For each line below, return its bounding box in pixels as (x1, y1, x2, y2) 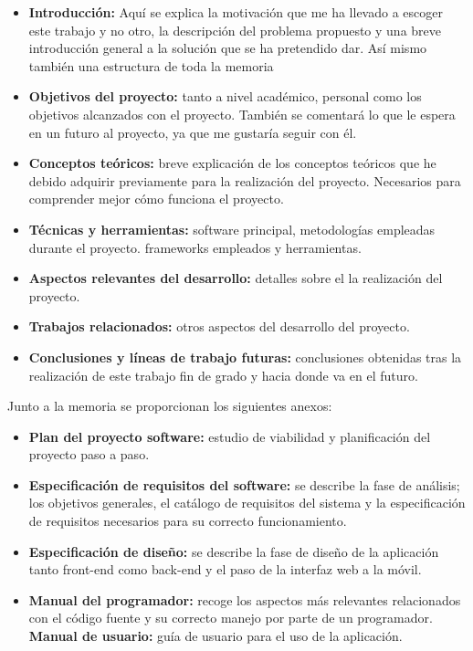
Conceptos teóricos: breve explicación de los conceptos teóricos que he (28, 153, 436, 173)
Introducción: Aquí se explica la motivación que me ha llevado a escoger (28, 3, 443, 21)
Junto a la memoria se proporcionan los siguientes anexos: (7, 396, 332, 415)
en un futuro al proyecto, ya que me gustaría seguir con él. (28, 122, 357, 142)
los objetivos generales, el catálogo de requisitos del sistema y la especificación (28, 493, 466, 512)
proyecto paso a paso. (28, 445, 150, 464)
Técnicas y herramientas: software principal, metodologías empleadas (28, 219, 436, 238)
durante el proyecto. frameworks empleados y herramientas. (28, 237, 362, 257)
